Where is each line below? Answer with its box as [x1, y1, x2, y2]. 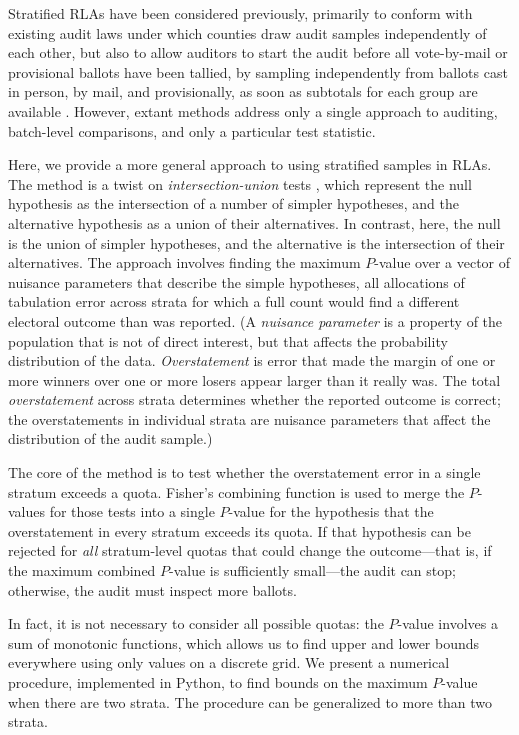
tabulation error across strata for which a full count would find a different [8, 291, 460, 312]
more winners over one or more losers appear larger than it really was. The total [8, 369, 501, 390]
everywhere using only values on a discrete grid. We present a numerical [8, 652, 450, 673]
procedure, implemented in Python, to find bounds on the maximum [8, 672, 428, 692]
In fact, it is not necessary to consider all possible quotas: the [8, 613, 384, 634]
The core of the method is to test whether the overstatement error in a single [8, 462, 481, 483]
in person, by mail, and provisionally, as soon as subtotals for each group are [8, 81, 478, 102]
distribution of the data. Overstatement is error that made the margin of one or [8, 350, 496, 371]
